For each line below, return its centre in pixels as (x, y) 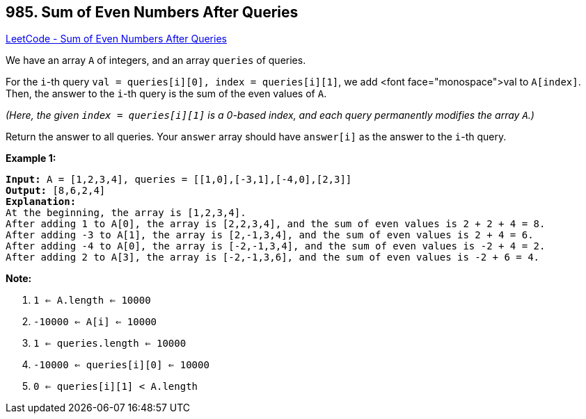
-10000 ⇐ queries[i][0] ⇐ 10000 (121, 365)
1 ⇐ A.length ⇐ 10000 (92, 301)
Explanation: (41, 202)
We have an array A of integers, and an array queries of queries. (156, 60)
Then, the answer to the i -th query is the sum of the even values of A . (166, 94)
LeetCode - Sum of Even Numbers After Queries (116, 39)
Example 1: (31, 158)
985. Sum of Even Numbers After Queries (152, 12)
